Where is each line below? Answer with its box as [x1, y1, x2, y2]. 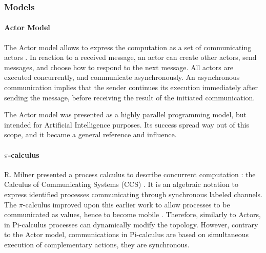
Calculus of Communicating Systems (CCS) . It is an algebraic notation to [4, 179, 238, 189]
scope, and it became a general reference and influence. [4, 129, 177, 140]
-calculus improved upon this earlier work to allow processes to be [23, 199, 230, 209]
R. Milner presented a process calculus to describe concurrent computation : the [4, 168, 256, 179]
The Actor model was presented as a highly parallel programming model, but [4, 109, 247, 120]
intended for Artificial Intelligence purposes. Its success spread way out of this [4, 119, 249, 130]
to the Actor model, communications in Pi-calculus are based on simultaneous [4, 229, 249, 240]
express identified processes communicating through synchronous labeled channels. [4, 188, 262, 199]
